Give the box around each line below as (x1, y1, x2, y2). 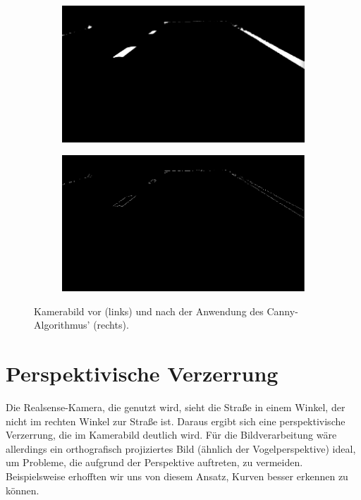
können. (6, 482, 39, 497)
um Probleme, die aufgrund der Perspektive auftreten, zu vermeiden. (6, 455, 303, 470)
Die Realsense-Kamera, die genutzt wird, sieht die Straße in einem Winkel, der (6, 400, 345, 415)
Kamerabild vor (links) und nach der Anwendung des (34, 303, 264, 318)
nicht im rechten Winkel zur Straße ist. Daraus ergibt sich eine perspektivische (6, 413, 345, 428)
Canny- (267, 303, 298, 318)
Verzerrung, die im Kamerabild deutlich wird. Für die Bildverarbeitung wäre (6, 427, 337, 442)
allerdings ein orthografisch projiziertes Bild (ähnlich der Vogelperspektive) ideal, (6, 441, 356, 456)
